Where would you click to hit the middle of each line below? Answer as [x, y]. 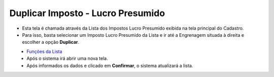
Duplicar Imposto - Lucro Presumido [87, 13]
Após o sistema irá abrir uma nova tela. [67, 58]
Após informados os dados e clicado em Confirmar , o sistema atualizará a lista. [110, 65]
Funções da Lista [44, 51]
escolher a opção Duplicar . [51, 42]
